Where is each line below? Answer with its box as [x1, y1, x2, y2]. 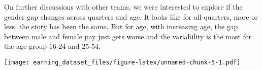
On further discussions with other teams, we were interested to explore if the [4, 2, 243, 12]
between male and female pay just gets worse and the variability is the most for [4, 31, 252, 41]
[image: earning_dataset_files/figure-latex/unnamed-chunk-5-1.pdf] [4, 58, 241, 66]
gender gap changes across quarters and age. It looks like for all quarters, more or [4, 11, 258, 22]
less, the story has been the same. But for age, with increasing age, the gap [4, 21, 238, 32]
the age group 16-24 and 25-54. [4, 41, 101, 51]
